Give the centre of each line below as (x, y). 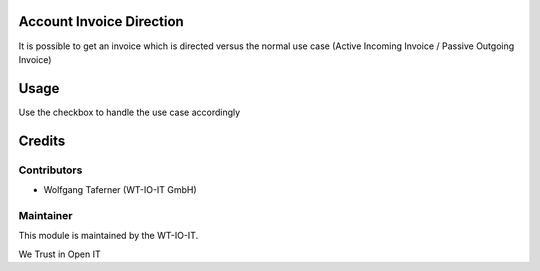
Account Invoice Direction (101, 21)
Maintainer (45, 215)
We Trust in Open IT (59, 254)
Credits (42, 140)
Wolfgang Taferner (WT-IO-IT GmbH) (120, 189)
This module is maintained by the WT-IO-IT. (108, 236)
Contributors (50, 170)
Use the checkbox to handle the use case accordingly (129, 112)
